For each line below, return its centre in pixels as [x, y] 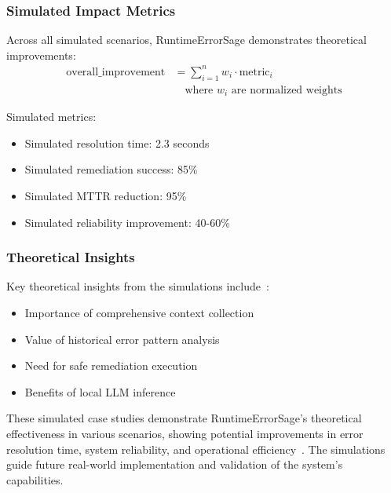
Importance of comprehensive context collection [139, 312]
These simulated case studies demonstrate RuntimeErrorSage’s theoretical [184, 418]
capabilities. [35, 479]
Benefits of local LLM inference [100, 391]
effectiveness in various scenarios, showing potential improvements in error [185, 433]
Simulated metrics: [51, 117]
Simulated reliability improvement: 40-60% [127, 222]
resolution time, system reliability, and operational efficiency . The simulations [196, 449]
